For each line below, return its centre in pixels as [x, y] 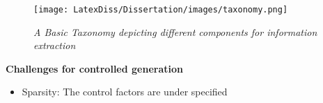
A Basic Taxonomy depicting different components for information [175, 31]
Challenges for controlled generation [94, 68]
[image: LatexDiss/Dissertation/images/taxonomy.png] [161, 10]
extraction [55, 45]
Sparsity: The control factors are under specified [125, 92]
